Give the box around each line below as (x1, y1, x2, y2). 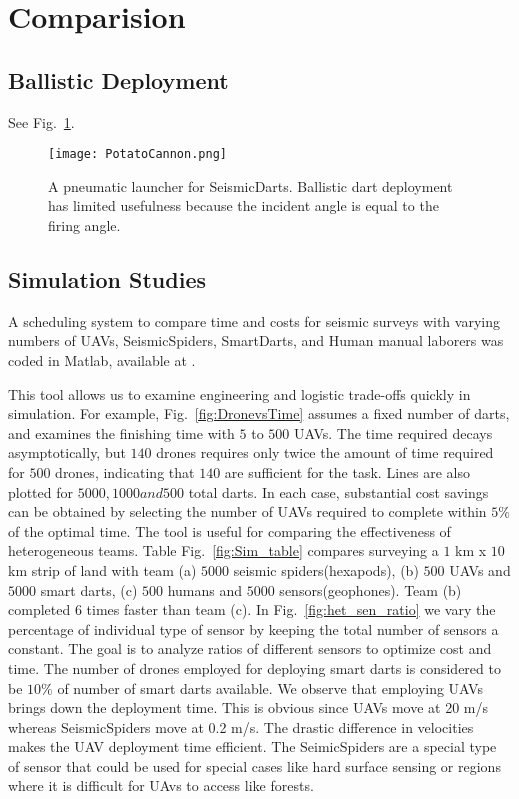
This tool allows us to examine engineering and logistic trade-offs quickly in (8, 383, 471, 404)
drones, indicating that (55, 461, 195, 482)
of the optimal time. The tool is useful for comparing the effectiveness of (8, 520, 451, 541)
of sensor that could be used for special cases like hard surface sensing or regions (8, 755, 501, 776)
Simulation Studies (8, 264, 206, 294)
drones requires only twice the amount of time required (156, 442, 494, 463)
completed (8, 599, 71, 620)
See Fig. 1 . (8, 111, 75, 132)
